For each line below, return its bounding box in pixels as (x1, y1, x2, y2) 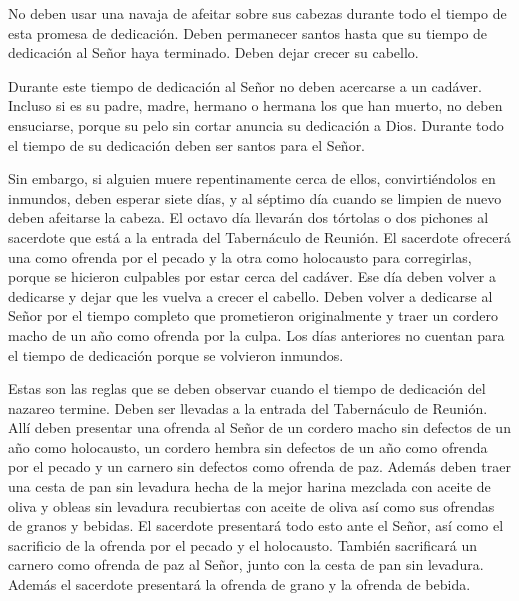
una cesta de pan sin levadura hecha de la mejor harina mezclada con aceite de (8, 476, 491, 497)
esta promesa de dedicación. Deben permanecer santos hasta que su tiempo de (8, 22, 488, 43)
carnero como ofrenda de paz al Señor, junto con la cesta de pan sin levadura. (8, 554, 484, 575)
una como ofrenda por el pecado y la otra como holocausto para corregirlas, (8, 246, 472, 267)
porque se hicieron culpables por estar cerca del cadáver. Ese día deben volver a (8, 266, 497, 287)
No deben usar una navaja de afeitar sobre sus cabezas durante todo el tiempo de (8, 3, 507, 23)
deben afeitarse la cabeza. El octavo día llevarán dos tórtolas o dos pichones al (8, 207, 489, 228)
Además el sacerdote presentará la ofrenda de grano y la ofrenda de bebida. (8, 574, 471, 595)
